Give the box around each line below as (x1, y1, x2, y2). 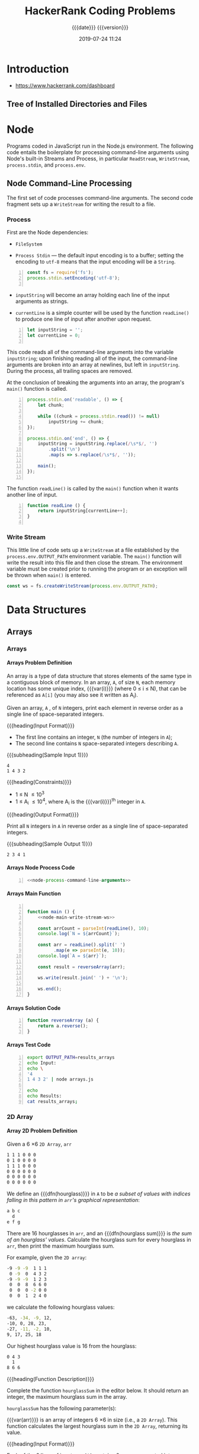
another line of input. (7, 491, 58, 498)
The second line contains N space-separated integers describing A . (15, 739, 179, 747)
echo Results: (27, 1093, 62, 1099)
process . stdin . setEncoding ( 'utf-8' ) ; (27, 275, 120, 281)
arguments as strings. (15, 298, 69, 305)
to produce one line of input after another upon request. (15, 315, 152, 323)
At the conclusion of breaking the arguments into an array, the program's (7, 379, 185, 386)
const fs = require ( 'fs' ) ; (27, 270, 94, 276)
